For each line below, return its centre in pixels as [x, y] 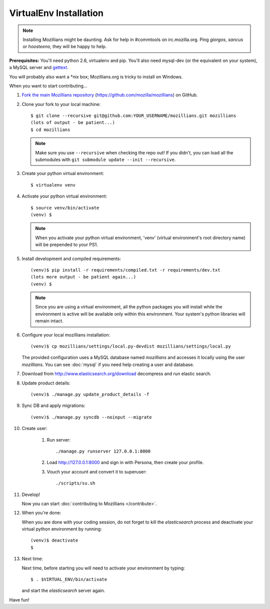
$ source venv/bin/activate [65, 208]
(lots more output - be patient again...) [83, 277]
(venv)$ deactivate [54, 540]
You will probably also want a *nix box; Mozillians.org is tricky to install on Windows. [96, 76]
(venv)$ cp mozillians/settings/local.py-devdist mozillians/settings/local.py [131, 346]
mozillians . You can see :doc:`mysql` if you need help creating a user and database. [108, 364]
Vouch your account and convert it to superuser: [97, 471]
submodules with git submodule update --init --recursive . [105, 159]
